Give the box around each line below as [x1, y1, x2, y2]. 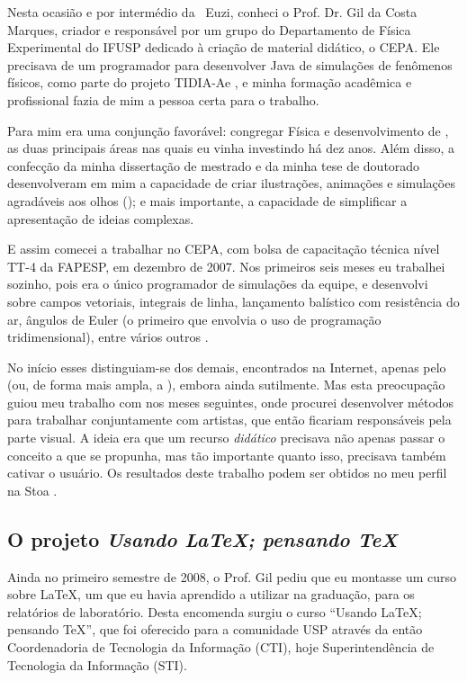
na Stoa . [7, 480, 58, 499]
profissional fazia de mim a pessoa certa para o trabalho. [7, 90, 319, 109]
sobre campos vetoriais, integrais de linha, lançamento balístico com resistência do [7, 291, 460, 310]
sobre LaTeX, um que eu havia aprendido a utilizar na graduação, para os [7, 585, 415, 604]
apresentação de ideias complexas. [7, 209, 194, 228]
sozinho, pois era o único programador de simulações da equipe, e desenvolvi [7, 274, 428, 293]
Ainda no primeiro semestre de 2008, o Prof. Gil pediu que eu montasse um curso [7, 567, 457, 586]
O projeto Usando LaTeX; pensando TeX [7, 524, 398, 552]
